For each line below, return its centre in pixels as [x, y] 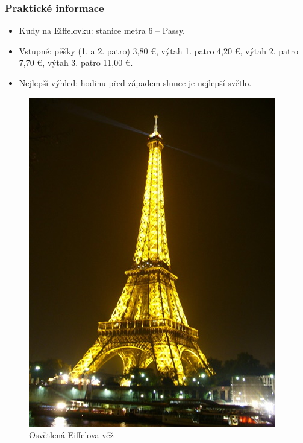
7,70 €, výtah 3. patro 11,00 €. [76, 62]
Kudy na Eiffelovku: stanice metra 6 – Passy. [102, 30]
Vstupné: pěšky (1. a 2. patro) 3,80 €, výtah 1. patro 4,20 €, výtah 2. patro [158, 50]
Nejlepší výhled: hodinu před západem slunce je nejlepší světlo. [135, 83]
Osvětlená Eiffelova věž [71, 435]
